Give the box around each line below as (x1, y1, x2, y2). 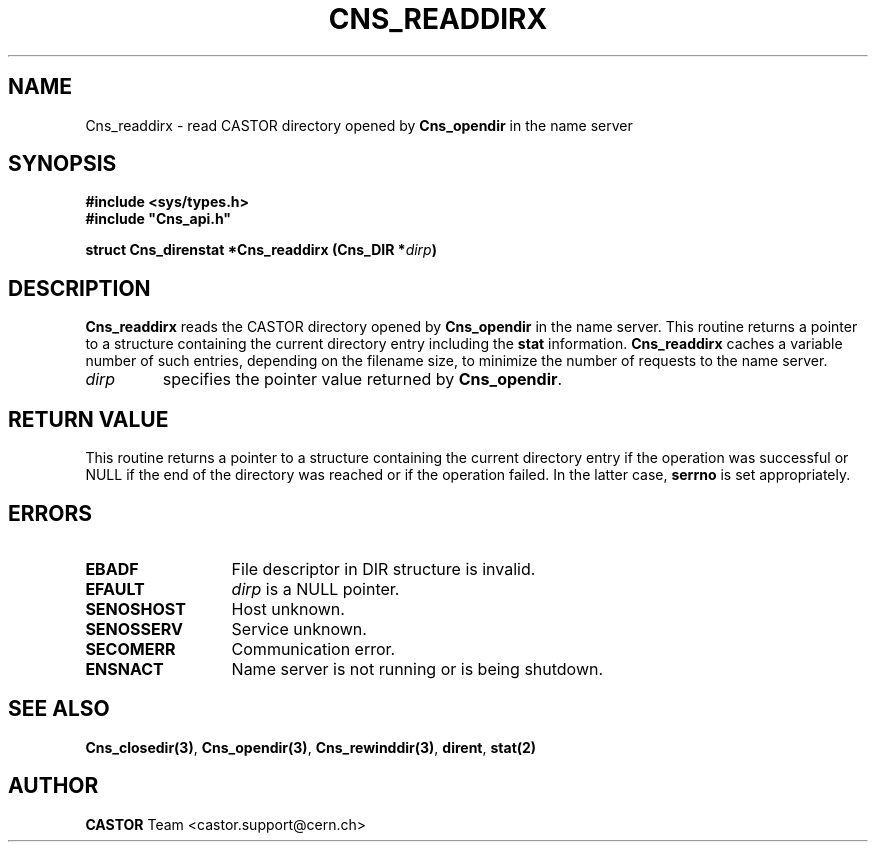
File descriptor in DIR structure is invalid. (231, 558, 536, 579)
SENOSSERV (85, 618, 183, 639)
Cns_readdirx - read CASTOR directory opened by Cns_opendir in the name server (85, 116, 633, 134)
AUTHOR (8, 773, 99, 799)
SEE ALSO (8, 696, 110, 722)
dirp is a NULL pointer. (231, 578, 400, 599)
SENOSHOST (85, 598, 186, 619)
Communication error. (231, 638, 396, 659)
